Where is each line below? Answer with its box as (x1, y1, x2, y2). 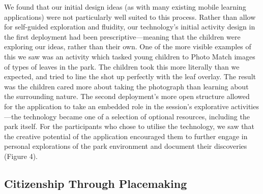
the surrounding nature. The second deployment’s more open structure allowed (4, 91, 250, 102)
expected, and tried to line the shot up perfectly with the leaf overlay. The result (4, 71, 256, 82)
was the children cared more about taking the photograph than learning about (4, 81, 249, 91)
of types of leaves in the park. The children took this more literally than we (4, 61, 240, 72)
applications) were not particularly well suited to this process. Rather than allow (4, 11, 256, 22)
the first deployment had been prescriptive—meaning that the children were (4, 31, 241, 42)
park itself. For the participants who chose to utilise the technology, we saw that (4, 121, 254, 132)
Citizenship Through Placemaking (4, 175, 187, 191)
